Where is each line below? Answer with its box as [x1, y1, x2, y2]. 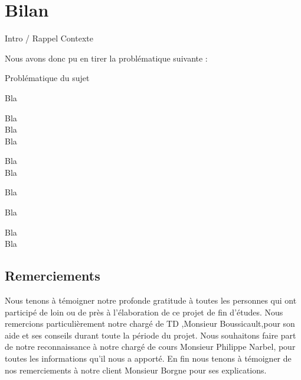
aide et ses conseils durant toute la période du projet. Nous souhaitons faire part [5, 329, 296, 341]
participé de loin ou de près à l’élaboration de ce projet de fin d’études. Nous [5, 305, 283, 318]
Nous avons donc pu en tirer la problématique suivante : [5, 51, 208, 64]
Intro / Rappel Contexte [5, 32, 93, 44]
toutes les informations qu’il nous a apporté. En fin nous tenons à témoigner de [5, 352, 292, 365]
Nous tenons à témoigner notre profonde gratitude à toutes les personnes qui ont [5, 294, 297, 307]
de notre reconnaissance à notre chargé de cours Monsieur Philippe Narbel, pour [5, 340, 296, 353]
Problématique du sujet [5, 72, 90, 84]
